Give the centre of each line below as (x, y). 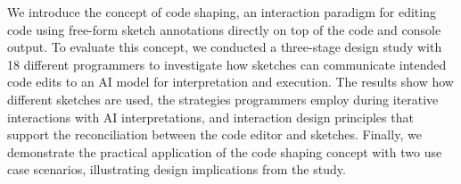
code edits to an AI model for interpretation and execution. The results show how (230, 82)
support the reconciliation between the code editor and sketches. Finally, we (214, 134)
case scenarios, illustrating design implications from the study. (177, 169)
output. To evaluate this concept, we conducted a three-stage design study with (225, 47)
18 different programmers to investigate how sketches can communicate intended (227, 64)
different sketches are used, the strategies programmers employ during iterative (223, 99)
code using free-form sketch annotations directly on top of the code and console (224, 29)
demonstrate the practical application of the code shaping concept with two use (225, 151)
